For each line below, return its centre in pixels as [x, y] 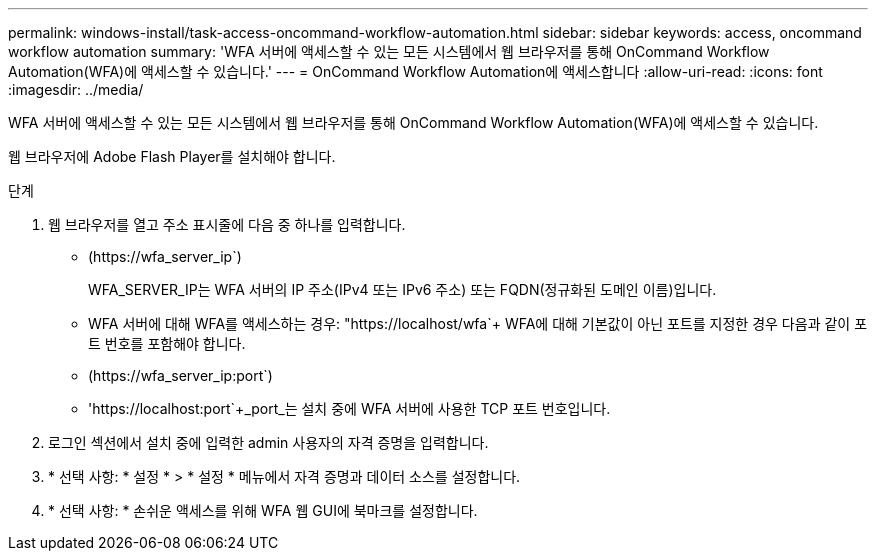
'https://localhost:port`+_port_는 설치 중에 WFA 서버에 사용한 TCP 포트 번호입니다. [349, 408]
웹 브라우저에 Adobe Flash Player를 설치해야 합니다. [172, 156]
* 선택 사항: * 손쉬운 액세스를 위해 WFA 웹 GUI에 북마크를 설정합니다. [263, 510]
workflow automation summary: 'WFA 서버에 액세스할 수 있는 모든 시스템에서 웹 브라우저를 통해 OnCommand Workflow [389, 51]
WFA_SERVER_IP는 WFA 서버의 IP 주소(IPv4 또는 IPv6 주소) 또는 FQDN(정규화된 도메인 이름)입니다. [402, 289]
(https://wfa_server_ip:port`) [180, 375]
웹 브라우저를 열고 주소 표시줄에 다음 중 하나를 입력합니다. [227, 224]
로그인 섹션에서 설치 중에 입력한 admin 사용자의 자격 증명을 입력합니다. [268, 442]
